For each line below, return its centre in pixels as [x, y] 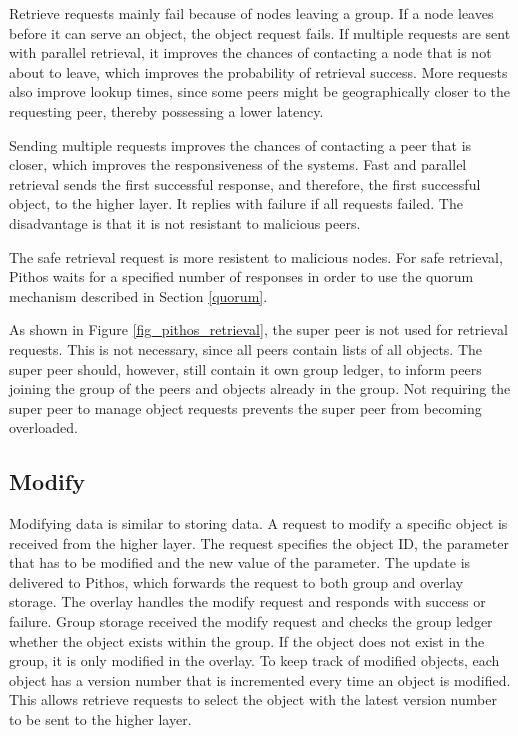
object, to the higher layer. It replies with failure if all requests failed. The [236, 203]
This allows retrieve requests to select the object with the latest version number [253, 699]
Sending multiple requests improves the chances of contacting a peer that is [240, 144]
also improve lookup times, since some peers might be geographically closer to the [260, 91]
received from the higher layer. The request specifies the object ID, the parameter [259, 542]
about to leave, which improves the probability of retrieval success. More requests [258, 71]
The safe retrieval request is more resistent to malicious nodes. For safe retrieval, [256, 256]
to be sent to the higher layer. [100, 719]
